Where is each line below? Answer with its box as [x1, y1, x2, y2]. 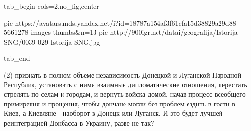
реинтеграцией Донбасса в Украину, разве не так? [4, 117, 154, 128]
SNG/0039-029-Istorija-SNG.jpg [4, 36, 100, 47]
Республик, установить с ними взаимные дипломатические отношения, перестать [4, 79, 247, 89]
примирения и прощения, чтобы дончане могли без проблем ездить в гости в [4, 98, 235, 108]
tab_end [4, 53, 30, 63]
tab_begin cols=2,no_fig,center [4, 1, 99, 11]
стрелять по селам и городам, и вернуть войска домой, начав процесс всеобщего [4, 89, 246, 99]
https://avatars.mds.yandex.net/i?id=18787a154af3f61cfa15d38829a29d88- [15, 17, 239, 27]
